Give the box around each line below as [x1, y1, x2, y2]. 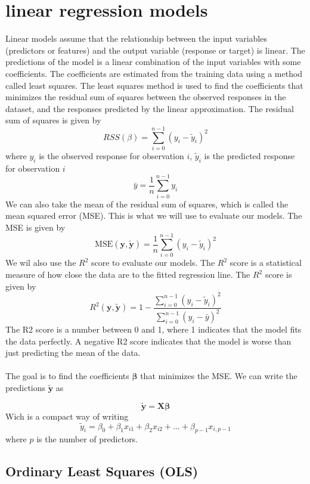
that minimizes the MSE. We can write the [140, 370, 297, 382]
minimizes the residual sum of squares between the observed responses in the [5, 91, 286, 103]
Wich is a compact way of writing [5, 409, 129, 422]
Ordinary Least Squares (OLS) [5, 462, 199, 480]
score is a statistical [230, 256, 302, 269]
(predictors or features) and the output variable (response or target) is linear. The [5, 44, 305, 56]
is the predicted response [204, 150, 295, 162]
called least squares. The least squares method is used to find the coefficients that [5, 79, 303, 91]
